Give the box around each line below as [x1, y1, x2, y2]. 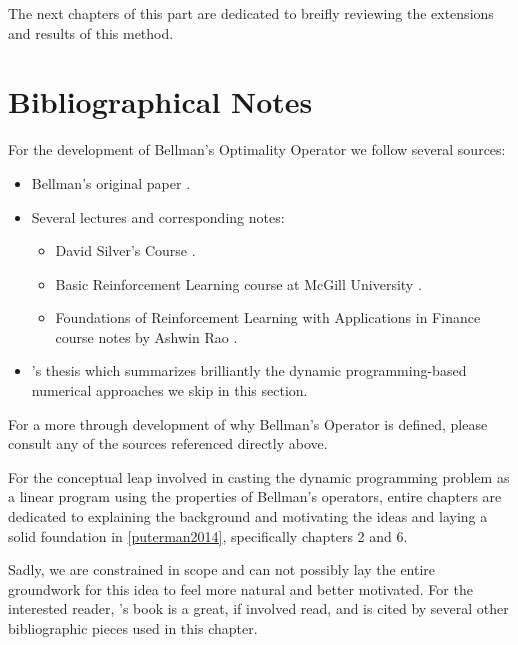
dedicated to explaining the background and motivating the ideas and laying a [8, 506, 488, 527]
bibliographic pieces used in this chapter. [8, 618, 258, 638]
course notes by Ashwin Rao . [55, 326, 238, 347]
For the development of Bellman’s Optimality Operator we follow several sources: [8, 139, 506, 160]
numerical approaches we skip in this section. [31, 380, 308, 401]
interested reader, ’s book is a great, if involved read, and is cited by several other [8, 598, 509, 619]
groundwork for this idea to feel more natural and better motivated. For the [8, 578, 473, 599]
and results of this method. [8, 22, 174, 43]
